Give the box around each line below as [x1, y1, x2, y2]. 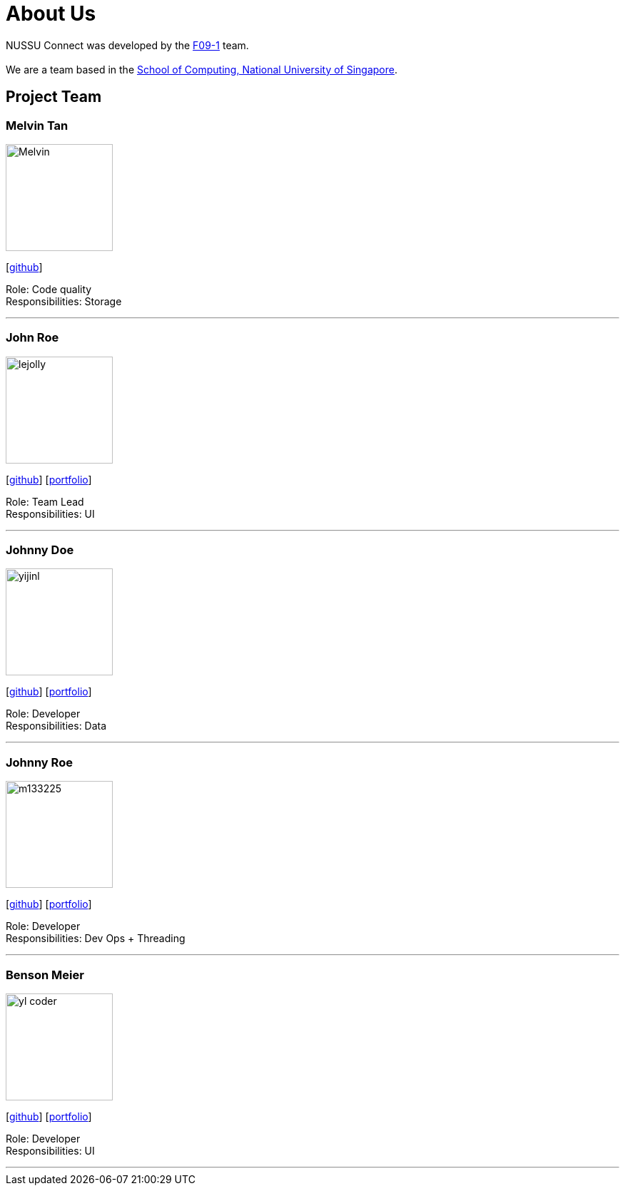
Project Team [6, 88, 102, 106]
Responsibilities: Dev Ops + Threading [6, 932, 186, 945]
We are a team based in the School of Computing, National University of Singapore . [6, 63, 398, 76]
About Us [6, 1, 96, 26]
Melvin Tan [6, 118, 68, 133]
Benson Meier [6, 967, 84, 982]
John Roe [6, 330, 59, 345]
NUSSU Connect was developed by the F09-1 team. [6, 39, 249, 51]
